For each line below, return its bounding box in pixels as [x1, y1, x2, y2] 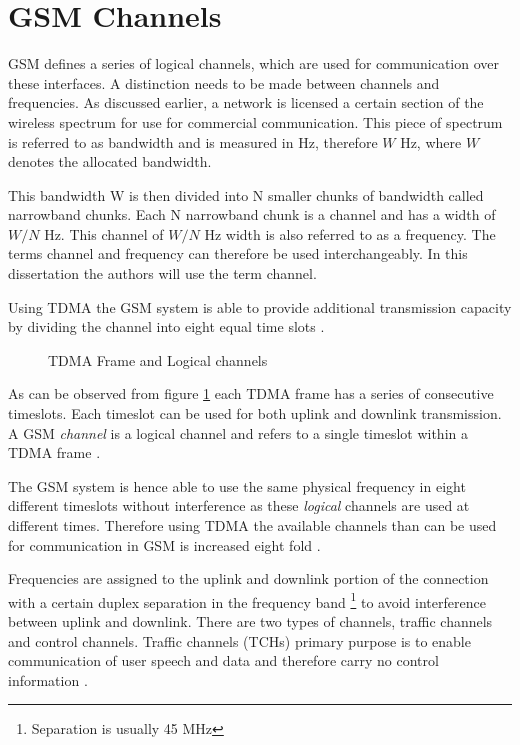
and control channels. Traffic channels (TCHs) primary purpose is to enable [8, 630, 471, 651]
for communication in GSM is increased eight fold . [8, 534, 321, 555]
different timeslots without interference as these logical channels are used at [8, 495, 470, 516]
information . [8, 669, 88, 690]
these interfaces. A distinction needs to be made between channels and [8, 72, 440, 93]
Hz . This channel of [44, 223, 164, 244]
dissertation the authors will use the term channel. [8, 263, 317, 284]
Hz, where [400, 131, 462, 152]
